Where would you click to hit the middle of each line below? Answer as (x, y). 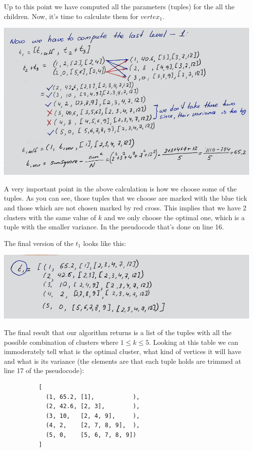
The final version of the (39, 243)
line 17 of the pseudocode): (44, 370)
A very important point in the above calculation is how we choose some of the (120, 188)
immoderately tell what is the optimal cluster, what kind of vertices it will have (123, 351)
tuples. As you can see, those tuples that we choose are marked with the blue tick (126, 198)
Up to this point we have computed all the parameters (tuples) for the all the (119, 6)
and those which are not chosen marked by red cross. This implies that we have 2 (125, 207)
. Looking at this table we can (194, 342)
